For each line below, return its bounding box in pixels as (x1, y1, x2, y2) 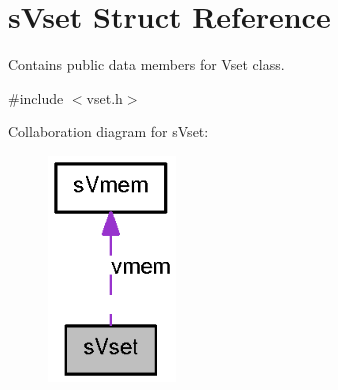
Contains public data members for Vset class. (8, 54, 285, 75)
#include (8, 87, 64, 108)
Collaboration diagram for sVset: (8, 121, 209, 142)
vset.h (86, 87, 123, 108)
